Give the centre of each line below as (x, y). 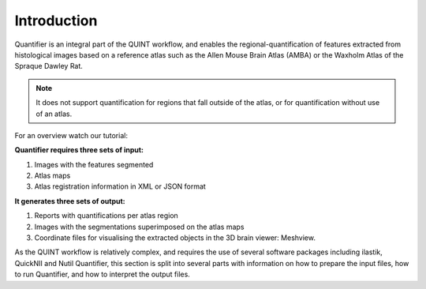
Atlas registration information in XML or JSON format (120, 186)
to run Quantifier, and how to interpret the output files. (103, 274)
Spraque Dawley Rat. (49, 66)
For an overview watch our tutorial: (71, 135)
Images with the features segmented (94, 164)
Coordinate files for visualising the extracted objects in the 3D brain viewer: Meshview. (175, 238)
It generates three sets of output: (70, 201)
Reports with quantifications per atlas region (106, 216)
